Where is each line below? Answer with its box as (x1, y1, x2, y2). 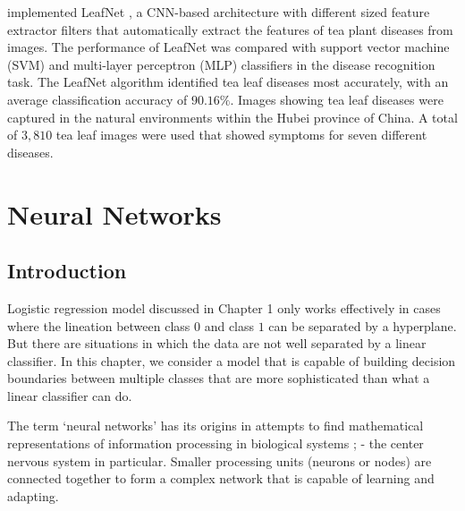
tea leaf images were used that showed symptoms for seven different (55, 125, 427, 144)
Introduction (7, 257, 127, 285)
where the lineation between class (7, 316, 190, 335)
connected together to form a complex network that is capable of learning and (7, 469, 435, 488)
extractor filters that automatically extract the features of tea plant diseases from (7, 20, 453, 38)
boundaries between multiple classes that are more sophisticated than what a (7, 369, 430, 388)
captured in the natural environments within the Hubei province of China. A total (7, 107, 458, 126)
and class (204, 316, 255, 335)
